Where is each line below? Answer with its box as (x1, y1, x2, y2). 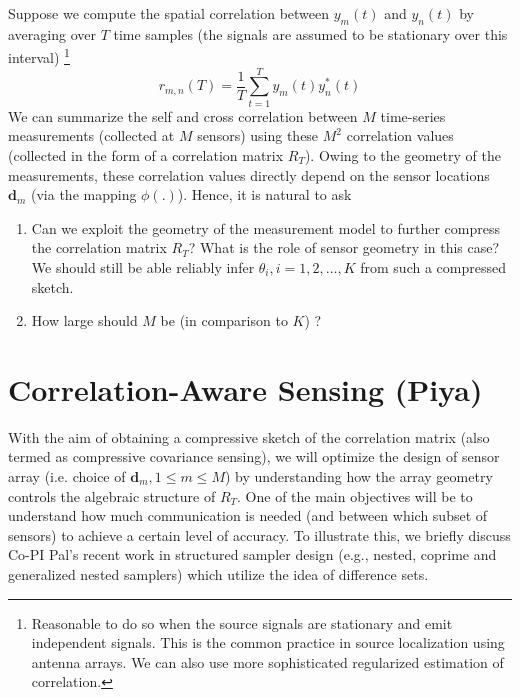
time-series (380, 105, 446, 126)
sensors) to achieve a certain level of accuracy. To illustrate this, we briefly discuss (8, 524, 511, 545)
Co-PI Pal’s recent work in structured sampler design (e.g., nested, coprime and (8, 544, 497, 565)
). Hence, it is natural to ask (177, 184, 352, 205)
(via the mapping (31, 184, 137, 205)
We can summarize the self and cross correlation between (8, 105, 358, 126)
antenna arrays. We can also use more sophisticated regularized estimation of (31, 651, 504, 672)
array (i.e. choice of (8, 466, 126, 487)
